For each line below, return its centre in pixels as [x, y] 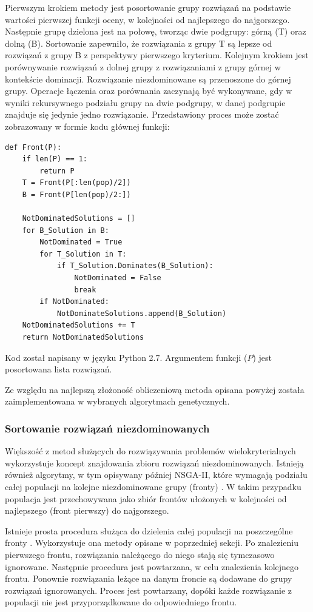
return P [57, 171]
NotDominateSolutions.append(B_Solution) [142, 313]
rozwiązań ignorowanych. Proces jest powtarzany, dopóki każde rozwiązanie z [149, 590]
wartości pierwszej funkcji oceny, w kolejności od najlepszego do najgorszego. [147, 19]
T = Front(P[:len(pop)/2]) [76, 183]
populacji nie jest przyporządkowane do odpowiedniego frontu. [121, 602]
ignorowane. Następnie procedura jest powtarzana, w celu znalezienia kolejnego [152, 566]
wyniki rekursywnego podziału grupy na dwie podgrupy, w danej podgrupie [145, 102]
